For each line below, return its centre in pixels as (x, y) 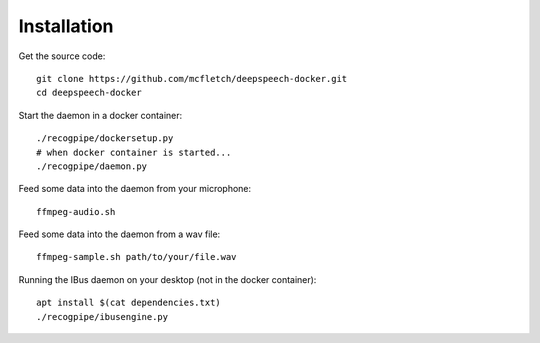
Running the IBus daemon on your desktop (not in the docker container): (167, 279)
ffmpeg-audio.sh (76, 211)
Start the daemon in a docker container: (100, 115)
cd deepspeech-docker (89, 93)
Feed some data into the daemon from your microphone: (135, 189)
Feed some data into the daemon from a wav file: (119, 234)
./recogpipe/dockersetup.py (105, 138)
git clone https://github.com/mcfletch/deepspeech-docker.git (192, 78)
